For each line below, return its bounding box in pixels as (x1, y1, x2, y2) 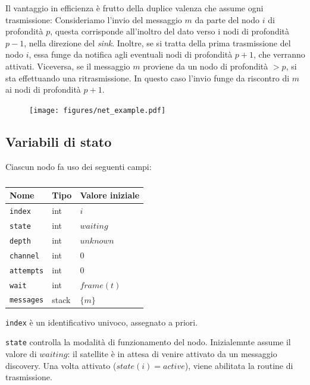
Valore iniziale (80, 189, 140, 201)
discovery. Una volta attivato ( (5, 359, 117, 371)
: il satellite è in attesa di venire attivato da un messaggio (67, 347, 277, 359)
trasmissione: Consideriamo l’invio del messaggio (5, 13, 182, 26)
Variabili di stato (5, 132, 112, 150)
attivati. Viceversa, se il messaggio (5, 59, 130, 72)
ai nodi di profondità (5, 83, 81, 96)
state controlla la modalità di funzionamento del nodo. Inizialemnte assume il (5, 336, 291, 348)
